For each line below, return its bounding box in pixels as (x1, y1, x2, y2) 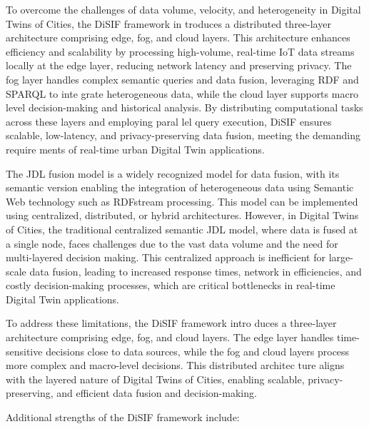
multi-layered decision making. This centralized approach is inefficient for (6, 250, 325, 265)
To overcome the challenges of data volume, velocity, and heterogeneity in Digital (6, 2, 361, 16)
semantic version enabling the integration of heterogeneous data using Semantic (6, 180, 354, 195)
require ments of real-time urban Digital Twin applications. (6, 141, 265, 156)
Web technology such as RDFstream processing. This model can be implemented (6, 193, 358, 208)
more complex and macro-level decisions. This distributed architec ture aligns (6, 358, 345, 373)
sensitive (6, 343, 43, 358)
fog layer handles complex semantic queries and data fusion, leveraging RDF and (6, 71, 359, 86)
